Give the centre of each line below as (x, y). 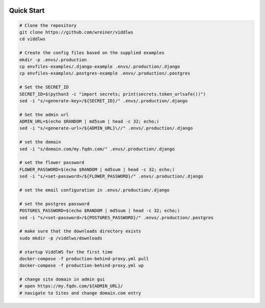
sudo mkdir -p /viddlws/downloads (61, 238)
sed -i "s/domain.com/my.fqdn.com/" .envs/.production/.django (97, 149)
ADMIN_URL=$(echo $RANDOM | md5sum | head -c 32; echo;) (89, 122)
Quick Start (27, 11)
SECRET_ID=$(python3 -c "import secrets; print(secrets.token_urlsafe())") (113, 94)
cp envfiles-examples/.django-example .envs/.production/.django (100, 66)
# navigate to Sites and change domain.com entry (80, 293)
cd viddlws (32, 39)
